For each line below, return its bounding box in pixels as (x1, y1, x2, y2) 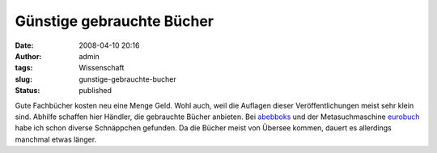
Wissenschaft (78, 63, 125, 73)
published (78, 86, 112, 96)
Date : (15, 40, 34, 50)
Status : (15, 86, 40, 96)
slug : (15, 74, 32, 84)
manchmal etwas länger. (15, 134, 97, 144)
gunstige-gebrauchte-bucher (78, 74, 177, 84)
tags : (15, 63, 33, 73)
